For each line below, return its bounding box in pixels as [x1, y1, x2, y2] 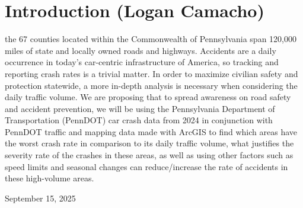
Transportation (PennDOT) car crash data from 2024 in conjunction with [5, 114, 273, 126]
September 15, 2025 [5, 191, 76, 204]
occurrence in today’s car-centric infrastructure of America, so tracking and [5, 56, 279, 68]
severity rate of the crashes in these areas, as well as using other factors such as [5, 149, 294, 161]
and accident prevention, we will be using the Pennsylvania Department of [5, 102, 275, 114]
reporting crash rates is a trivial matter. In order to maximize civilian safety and [5, 67, 298, 79]
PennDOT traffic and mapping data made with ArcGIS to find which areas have [5, 125, 298, 137]
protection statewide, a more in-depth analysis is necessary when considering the [5, 79, 298, 91]
